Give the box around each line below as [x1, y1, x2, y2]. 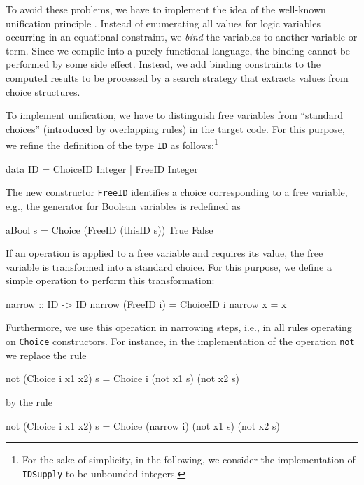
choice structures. [6, 84, 80, 99]
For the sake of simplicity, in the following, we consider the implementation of [22, 452, 356, 467]
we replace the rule [6, 347, 87, 362]
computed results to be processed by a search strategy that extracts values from [6, 70, 349, 85]
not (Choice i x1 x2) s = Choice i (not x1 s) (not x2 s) [6, 371, 239, 386]
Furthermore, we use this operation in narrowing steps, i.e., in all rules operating [6, 320, 352, 335]
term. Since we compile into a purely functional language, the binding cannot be [6, 43, 351, 57]
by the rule [6, 394, 52, 409]
